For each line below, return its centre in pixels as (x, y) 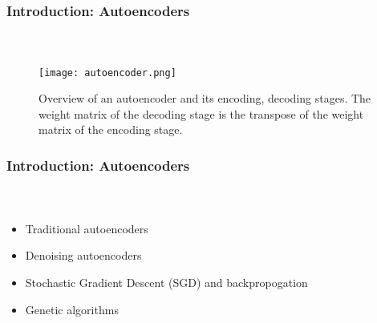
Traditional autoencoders (87, 228)
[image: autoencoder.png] (107, 73)
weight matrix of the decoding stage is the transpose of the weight (201, 113)
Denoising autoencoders (83, 255)
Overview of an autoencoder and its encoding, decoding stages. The (205, 98)
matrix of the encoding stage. (111, 129)
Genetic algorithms (72, 309)
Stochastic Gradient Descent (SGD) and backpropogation (166, 282)
